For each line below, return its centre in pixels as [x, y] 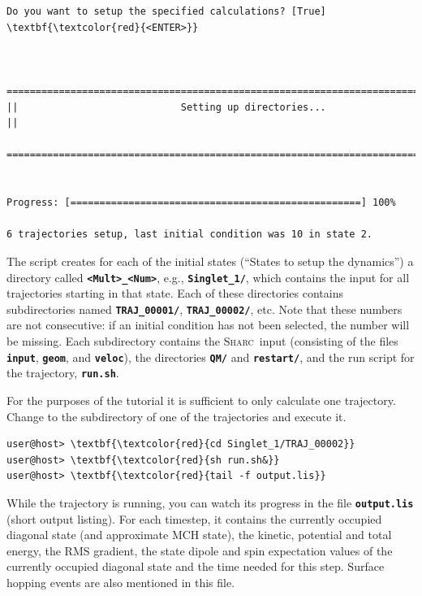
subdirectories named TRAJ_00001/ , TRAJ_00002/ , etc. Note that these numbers [205, 309]
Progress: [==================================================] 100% [201, 203]
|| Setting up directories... [166, 107]
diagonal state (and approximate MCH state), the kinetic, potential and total [199, 535]
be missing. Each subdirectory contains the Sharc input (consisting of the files [202, 341]
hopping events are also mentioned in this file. [121, 582]
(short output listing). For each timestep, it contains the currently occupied [194, 518]
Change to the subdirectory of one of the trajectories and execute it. [177, 416]
